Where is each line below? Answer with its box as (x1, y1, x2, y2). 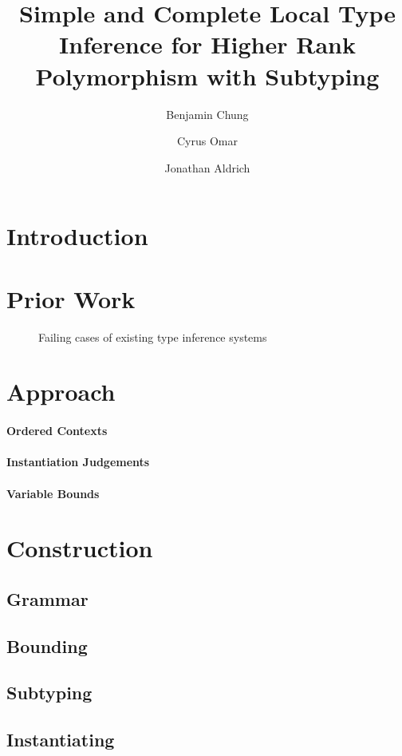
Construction (6, 532, 153, 564)
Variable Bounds (6, 485, 100, 501)
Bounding (6, 633, 88, 658)
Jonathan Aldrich (164, 159, 250, 176)
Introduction (6, 220, 148, 252)
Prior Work (6, 282, 136, 315)
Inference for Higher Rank (59, 28, 356, 61)
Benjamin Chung (166, 105, 249, 122)
